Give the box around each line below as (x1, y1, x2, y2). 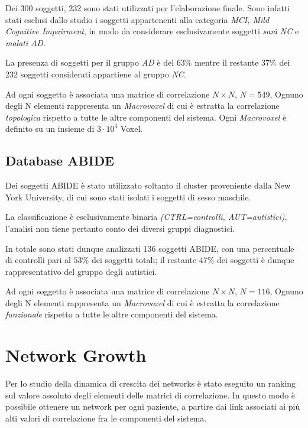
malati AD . (5, 36, 46, 48)
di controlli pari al (5, 254, 71, 266)
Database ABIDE (5, 151, 115, 170)
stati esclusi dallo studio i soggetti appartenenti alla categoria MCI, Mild (5, 13, 270, 25)
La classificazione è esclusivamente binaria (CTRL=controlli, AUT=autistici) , (5, 210, 287, 223)
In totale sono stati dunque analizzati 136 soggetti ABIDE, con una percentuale (5, 242, 294, 254)
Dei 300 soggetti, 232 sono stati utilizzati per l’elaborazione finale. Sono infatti (5, 2, 290, 14)
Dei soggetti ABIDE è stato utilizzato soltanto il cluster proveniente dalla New (5, 179, 291, 192)
